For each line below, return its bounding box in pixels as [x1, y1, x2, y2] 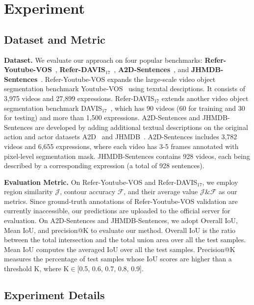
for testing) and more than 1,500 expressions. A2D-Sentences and [4, 112, 201, 123]
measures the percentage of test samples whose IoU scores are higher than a [4, 254, 232, 264]
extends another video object [161, 93, 249, 103]
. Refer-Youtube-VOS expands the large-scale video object [41, 74, 216, 84]
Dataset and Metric [4, 31, 105, 47]
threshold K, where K [4, 263, 69, 274]
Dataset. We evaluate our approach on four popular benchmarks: [4, 54, 203, 65]
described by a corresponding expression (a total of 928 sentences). [4, 160, 204, 171]
